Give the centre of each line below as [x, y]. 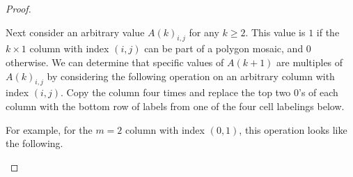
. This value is [275, 32]
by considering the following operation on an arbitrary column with [191, 76]
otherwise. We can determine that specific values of [115, 62]
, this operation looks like [293, 129]
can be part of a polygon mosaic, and [224, 48]
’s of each [319, 92]
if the [328, 32]
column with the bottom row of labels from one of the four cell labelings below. [175, 106]
